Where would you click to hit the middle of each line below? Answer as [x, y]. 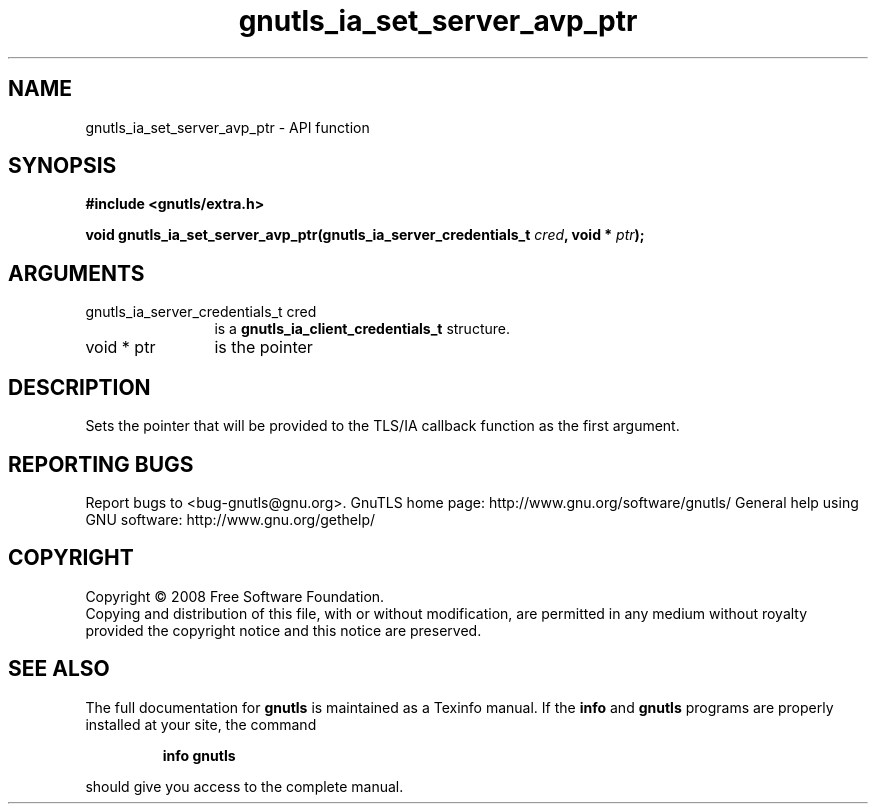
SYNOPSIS [62, 166]
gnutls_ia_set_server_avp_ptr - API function [227, 127]
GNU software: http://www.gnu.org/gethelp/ [230, 519]
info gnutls [199, 755]
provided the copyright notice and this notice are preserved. [283, 630]
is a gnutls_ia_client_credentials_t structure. [362, 329]
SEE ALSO [59, 669]
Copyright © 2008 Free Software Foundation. [235, 596]
